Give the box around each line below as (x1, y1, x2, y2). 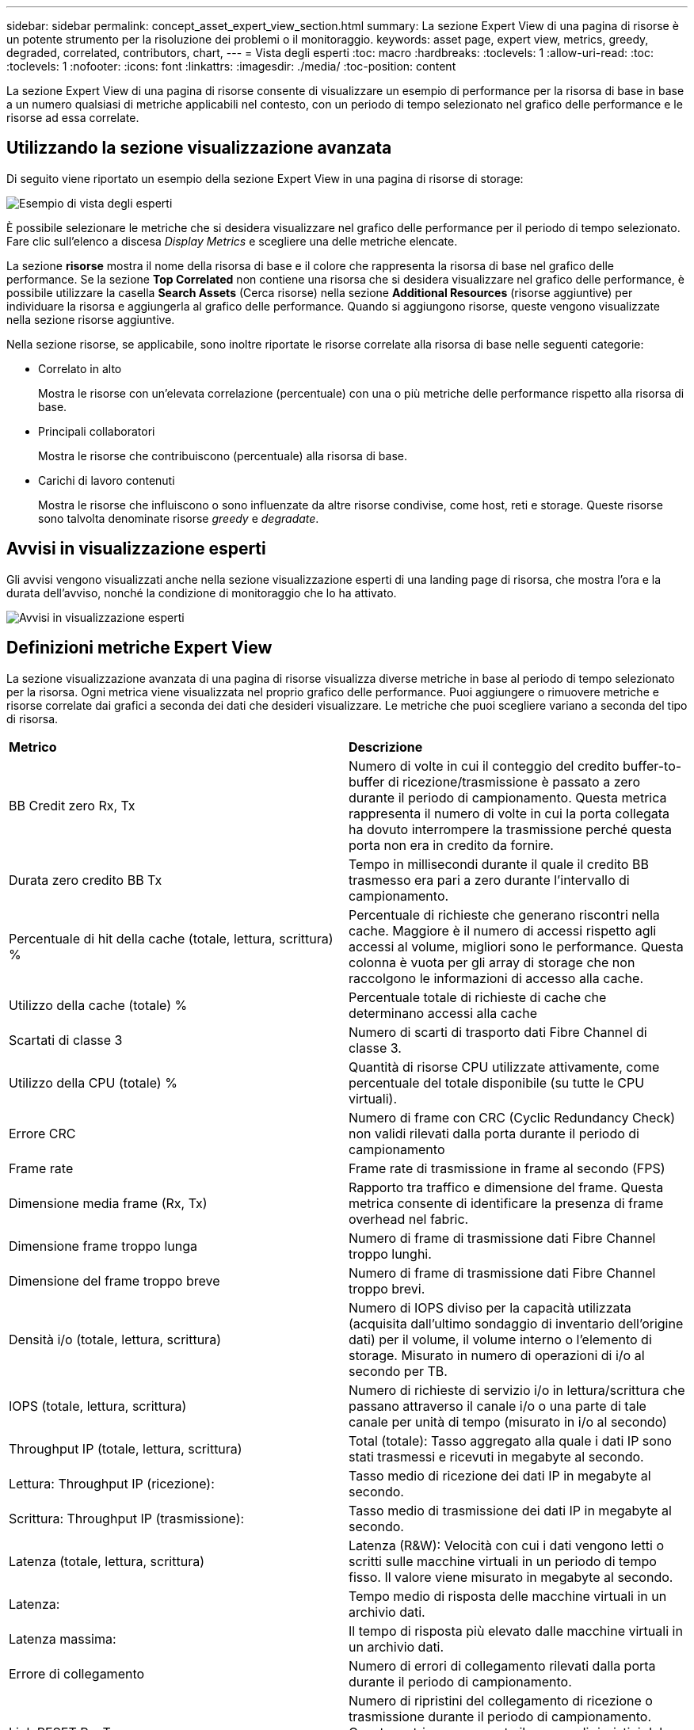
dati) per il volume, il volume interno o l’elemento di (349, 1331, 652, 1347)
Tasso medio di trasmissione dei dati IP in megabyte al (349, 1502, 672, 1519)
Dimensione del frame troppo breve (9, 1272, 220, 1289)
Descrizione (349, 738, 423, 755)
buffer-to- (622, 757, 682, 774)
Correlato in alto (38, 361, 122, 375)
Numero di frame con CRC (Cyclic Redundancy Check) (349, 1109, 676, 1126)
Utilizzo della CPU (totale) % (9, 1074, 177, 1091)
